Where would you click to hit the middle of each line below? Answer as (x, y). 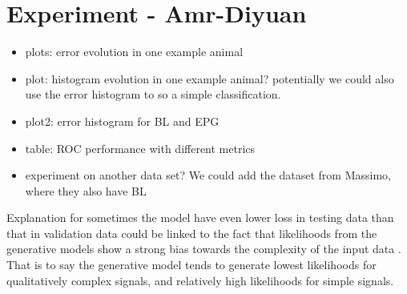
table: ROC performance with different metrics (140, 148)
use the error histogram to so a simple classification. (153, 94)
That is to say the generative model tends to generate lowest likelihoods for (191, 265)
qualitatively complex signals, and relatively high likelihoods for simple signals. (200, 280)
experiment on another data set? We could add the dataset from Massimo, (208, 175)
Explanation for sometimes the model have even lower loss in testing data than (200, 217)
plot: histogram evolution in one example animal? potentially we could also (210, 78)
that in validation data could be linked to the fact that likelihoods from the (192, 233)
